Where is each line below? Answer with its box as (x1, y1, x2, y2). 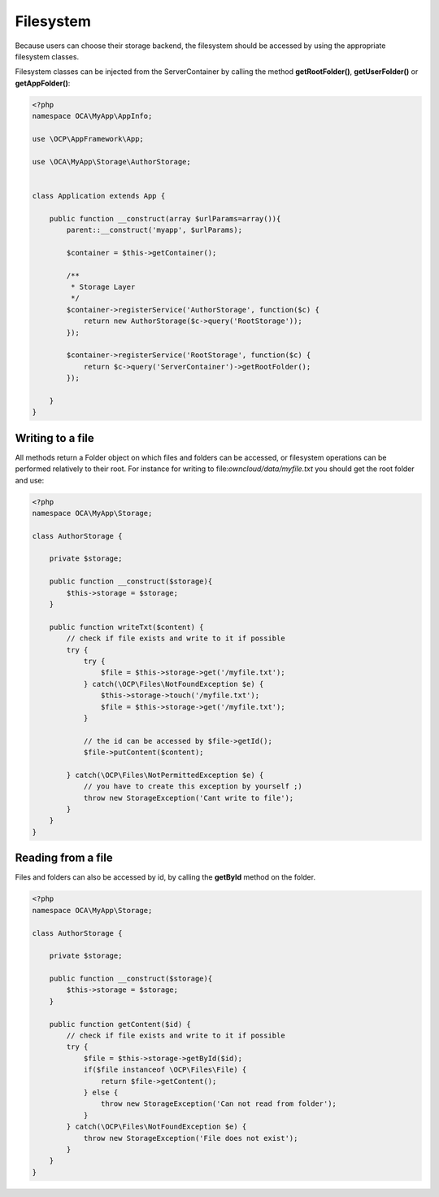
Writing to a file (15, 431, 95, 445)
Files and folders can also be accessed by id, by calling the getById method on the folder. (15, 872, 316, 882)
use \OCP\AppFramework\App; (32, 134, 144, 143)
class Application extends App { (32, 191, 166, 200)
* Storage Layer (70, 282, 136, 291)
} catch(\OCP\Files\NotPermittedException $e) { (66, 770, 264, 780)
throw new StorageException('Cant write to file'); (83, 793, 294, 802)
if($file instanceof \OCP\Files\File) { (83, 1065, 247, 1074)
